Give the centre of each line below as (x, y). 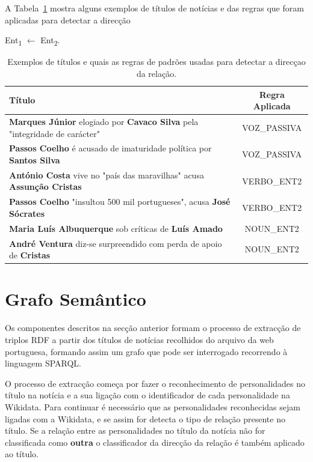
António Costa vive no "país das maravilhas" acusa (107, 175)
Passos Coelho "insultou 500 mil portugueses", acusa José (120, 202)
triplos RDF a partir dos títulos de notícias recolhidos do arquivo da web (139, 339)
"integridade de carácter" (54, 133)
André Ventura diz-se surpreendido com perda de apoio (116, 243)
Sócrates (27, 213)
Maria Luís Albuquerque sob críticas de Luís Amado (116, 228)
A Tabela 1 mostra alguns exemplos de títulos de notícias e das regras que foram (154, 8)
